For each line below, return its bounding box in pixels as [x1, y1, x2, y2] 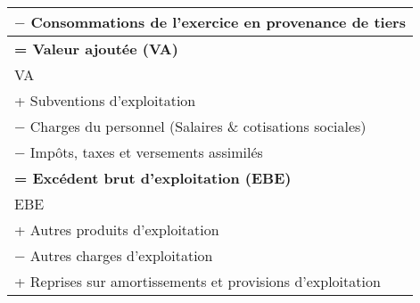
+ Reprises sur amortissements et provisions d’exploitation [14, 271, 381, 291]
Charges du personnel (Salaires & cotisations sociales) [29, 116, 366, 136]
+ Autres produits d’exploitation [14, 219, 219, 240]
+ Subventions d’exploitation [14, 90, 196, 111]
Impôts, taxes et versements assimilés [29, 142, 263, 162]
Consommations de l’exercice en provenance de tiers [30, 12, 406, 32]
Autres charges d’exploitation [29, 245, 213, 266]
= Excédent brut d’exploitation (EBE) [14, 168, 292, 188]
